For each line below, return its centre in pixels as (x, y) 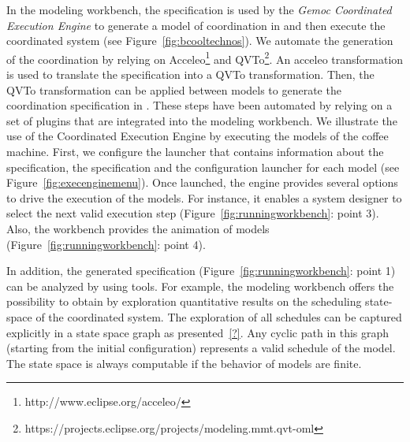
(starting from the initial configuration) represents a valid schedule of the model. (201, 348)
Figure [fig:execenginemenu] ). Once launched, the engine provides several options (202, 182)
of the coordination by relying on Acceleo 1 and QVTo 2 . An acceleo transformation (205, 58)
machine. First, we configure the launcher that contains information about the (195, 151)
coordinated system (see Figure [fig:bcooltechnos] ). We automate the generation (200, 41)
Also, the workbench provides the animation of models (138, 228)
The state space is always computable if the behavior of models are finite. (184, 363)
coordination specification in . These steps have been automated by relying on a (199, 105)
